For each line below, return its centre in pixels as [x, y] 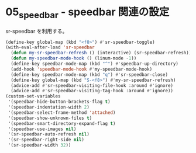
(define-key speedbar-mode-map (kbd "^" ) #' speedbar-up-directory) [95, 64]
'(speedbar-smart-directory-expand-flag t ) [62, 123]
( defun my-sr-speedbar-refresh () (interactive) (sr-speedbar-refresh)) [101, 53]
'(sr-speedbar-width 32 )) [39, 145]
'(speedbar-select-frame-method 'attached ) [62, 112]
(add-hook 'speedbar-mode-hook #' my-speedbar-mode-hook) [82, 69]
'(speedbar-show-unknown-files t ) [50, 118]
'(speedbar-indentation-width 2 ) [49, 107]
